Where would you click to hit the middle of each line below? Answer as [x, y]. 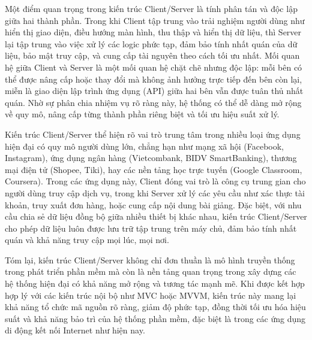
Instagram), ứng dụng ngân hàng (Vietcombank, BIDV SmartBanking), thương [151, 158]
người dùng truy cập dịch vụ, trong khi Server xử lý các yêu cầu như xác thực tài [155, 192]
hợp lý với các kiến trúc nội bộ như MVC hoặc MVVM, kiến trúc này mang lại [151, 295]
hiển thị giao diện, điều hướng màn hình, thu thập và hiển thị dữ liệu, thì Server [153, 32]
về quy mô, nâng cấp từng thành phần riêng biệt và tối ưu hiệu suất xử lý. [142, 114]
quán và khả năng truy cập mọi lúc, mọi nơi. [87, 240]
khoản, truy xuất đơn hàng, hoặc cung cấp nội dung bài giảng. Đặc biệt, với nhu [153, 204]
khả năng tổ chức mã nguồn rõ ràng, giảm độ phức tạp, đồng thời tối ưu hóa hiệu [155, 307]
